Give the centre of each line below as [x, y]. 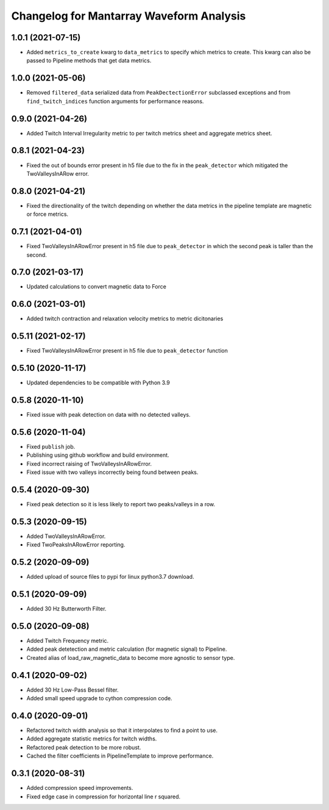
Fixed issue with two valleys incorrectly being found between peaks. [112, 472]
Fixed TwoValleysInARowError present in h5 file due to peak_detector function [127, 351]
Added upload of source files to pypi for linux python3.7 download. [110, 577]
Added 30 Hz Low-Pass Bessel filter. [73, 690]
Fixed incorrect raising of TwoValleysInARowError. [89, 464]
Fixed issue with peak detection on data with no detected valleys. [108, 415]
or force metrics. [48, 214]
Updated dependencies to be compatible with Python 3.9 [98, 383]
